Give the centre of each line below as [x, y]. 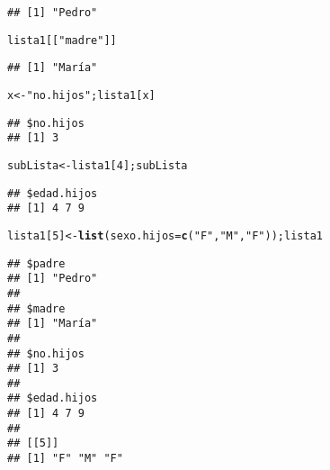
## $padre [36, 263]
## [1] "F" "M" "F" [65, 459]
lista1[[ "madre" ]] [62, 40]
